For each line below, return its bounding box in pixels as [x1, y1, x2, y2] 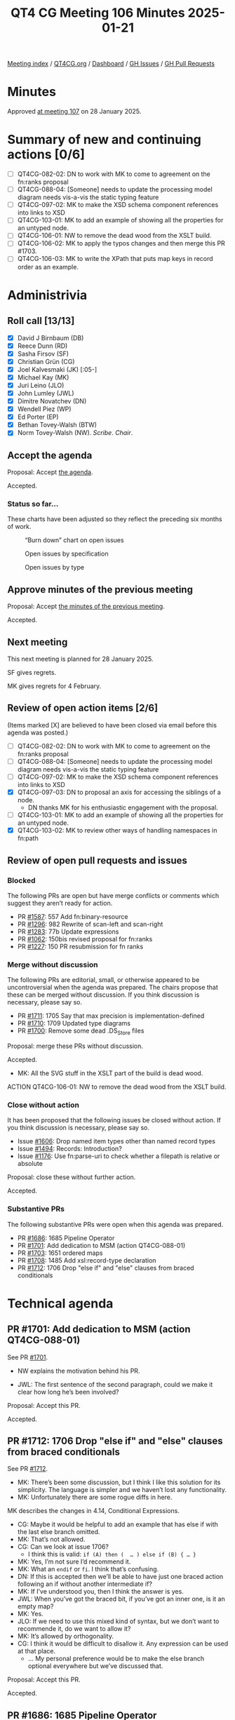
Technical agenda [7, 1296, 114, 1311]
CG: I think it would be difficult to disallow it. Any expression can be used [17, 1639, 229, 1648]
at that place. [17, 1647, 56, 1655]
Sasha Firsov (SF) [17, 349, 69, 358]
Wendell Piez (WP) [17, 405, 72, 413]
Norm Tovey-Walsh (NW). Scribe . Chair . [17, 429, 133, 437]
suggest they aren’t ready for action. [7, 899, 113, 907]
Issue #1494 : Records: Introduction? [17, 1145, 123, 1153]
